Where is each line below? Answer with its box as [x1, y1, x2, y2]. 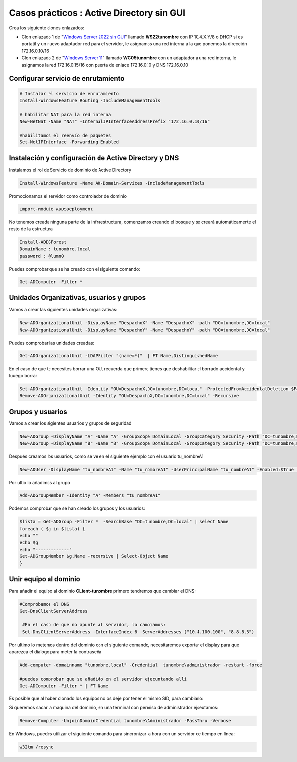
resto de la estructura [9, 226, 53, 232]
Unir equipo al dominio [9, 575, 80, 583]
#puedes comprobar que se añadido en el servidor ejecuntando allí [19, 676, 187, 682]
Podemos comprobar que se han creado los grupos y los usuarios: [9, 505, 146, 511]
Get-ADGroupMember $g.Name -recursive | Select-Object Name [19, 554, 169, 559]
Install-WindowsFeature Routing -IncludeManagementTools [19, 97, 161, 103]
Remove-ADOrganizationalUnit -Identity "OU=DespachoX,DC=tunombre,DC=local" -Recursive [19, 393, 239, 399]
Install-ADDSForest [19, 239, 67, 245]
